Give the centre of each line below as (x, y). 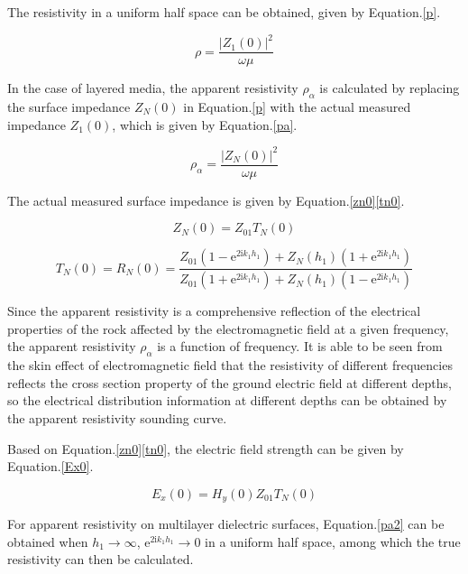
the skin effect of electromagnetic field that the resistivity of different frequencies (230, 365)
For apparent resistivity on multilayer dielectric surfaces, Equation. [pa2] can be (226, 524)
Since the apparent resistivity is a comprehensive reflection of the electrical (214, 311)
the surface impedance (69, 106)
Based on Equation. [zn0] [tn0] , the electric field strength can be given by (206, 448)
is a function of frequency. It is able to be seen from (300, 346)
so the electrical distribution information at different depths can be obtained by (227, 400)
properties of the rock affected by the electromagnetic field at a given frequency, (228, 328)
